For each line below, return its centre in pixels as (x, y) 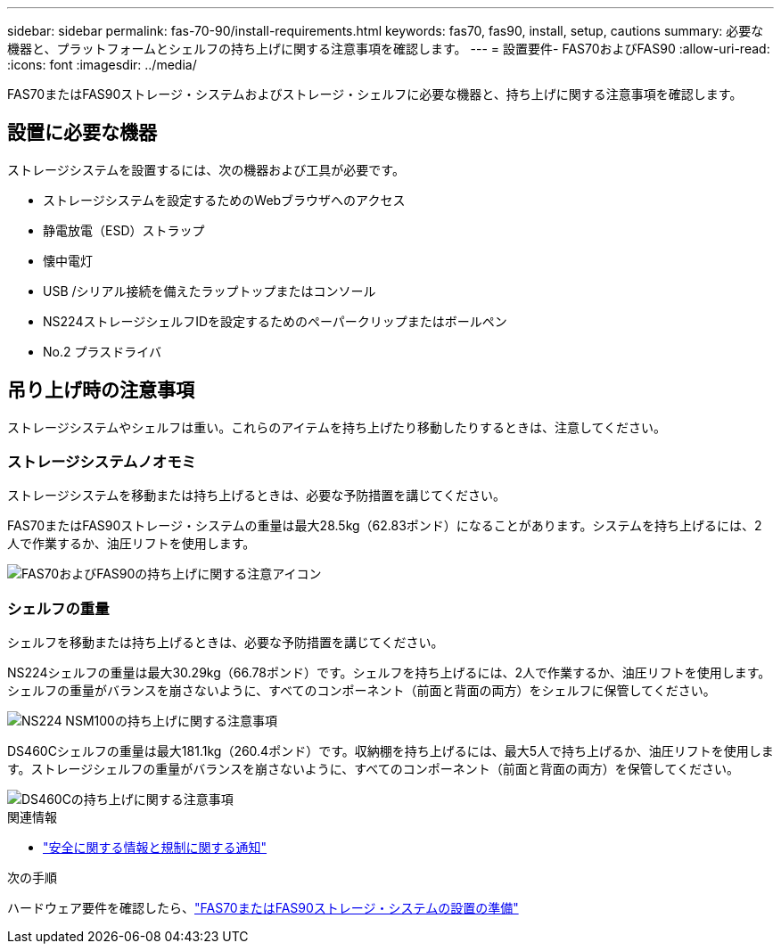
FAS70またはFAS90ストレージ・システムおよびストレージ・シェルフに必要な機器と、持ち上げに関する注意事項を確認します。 (375, 94)
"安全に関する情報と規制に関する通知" (155, 848)
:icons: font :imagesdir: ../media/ (102, 65)
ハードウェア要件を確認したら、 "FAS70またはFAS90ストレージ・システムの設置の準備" (263, 908)
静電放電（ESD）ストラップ (124, 230)
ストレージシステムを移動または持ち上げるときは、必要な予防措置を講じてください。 (256, 496)
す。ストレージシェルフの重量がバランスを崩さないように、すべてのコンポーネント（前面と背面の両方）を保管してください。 (373, 769)
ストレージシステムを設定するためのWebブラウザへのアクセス (224, 200)
